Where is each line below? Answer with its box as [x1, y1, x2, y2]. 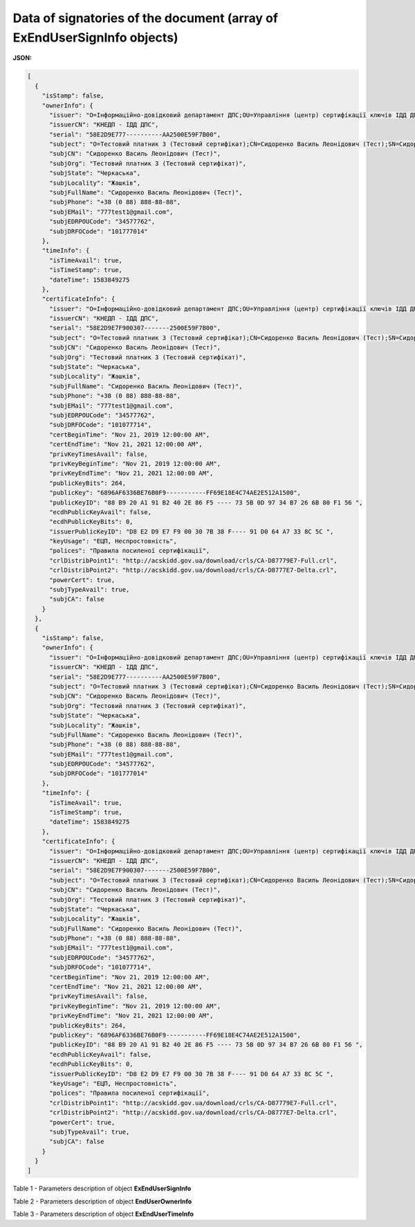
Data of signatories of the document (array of [12, 10, 278, 26]
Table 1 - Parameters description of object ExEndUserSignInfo [12, 1184, 192, 1193]
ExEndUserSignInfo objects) [12, 30, 179, 45]
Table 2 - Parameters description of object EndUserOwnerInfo [12, 1197, 192, 1206]
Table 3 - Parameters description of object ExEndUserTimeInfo [12, 1210, 194, 1218]
